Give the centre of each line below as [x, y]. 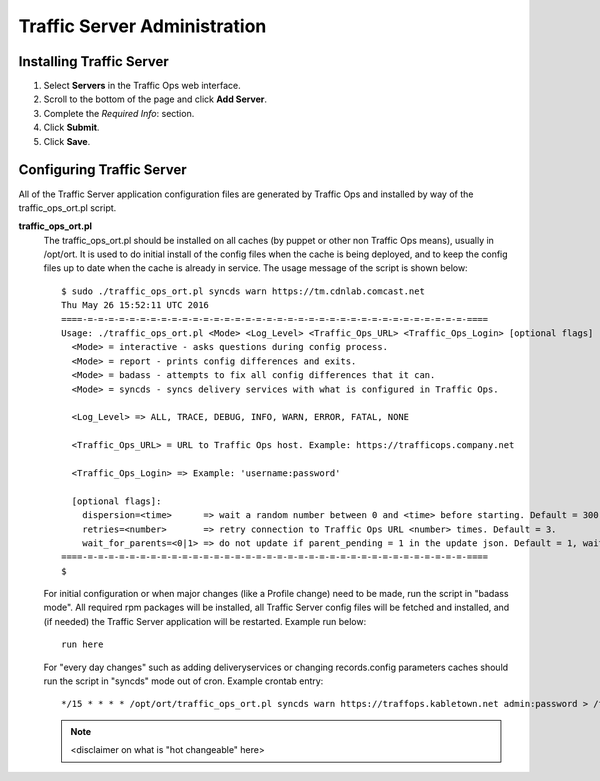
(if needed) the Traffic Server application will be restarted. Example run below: [205, 621]
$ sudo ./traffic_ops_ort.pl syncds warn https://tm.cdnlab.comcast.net [243, 291]
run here [82, 644]
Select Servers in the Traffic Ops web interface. [142, 86]
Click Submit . [71, 127]
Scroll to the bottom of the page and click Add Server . [155, 99]
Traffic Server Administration [142, 26]
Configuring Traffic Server [102, 170]
